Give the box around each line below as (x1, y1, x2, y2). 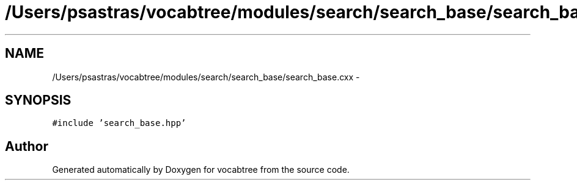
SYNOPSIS (5, 92, 72, 108)
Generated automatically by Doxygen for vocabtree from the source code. (52, 164, 350, 175)
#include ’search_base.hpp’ (52, 118, 186, 128)
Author (5, 138, 48, 154)
